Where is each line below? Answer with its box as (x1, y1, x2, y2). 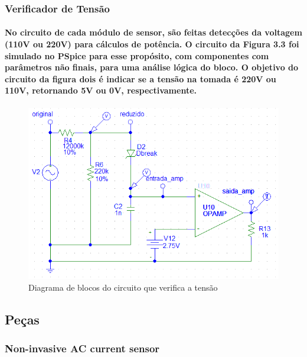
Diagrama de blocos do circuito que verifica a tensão (28, 281, 218, 293)
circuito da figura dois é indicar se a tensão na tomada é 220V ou (5, 72, 276, 85)
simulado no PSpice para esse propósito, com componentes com (5, 49, 269, 62)
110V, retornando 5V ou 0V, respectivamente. (5, 84, 197, 97)
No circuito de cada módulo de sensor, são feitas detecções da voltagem (5, 26, 302, 38)
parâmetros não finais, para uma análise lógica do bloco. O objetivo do (5, 61, 299, 73)
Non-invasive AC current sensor (5, 341, 160, 356)
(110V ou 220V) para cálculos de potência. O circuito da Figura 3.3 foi (5, 38, 299, 50)
